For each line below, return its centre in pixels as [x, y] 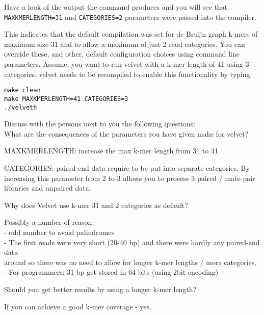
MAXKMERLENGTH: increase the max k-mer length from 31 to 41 [111, 151]
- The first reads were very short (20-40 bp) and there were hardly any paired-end [132, 242]
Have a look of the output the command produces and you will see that [116, 7]
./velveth [21, 107]
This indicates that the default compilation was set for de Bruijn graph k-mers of [131, 34]
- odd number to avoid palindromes [59, 232]
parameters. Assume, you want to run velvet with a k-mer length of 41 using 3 [127, 64]
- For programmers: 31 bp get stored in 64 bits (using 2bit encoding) [111, 272]
